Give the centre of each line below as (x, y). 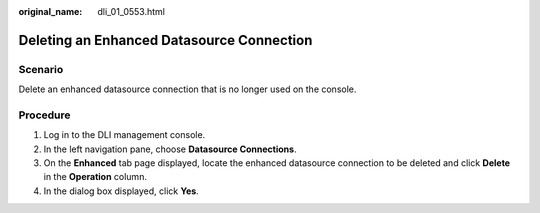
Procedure (44, 115)
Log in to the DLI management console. (124, 135)
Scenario (41, 69)
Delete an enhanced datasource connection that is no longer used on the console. (187, 89)
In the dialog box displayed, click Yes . (121, 191)
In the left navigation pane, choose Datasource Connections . (170, 149)
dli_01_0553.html (131, 11)
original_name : (50, 11)
